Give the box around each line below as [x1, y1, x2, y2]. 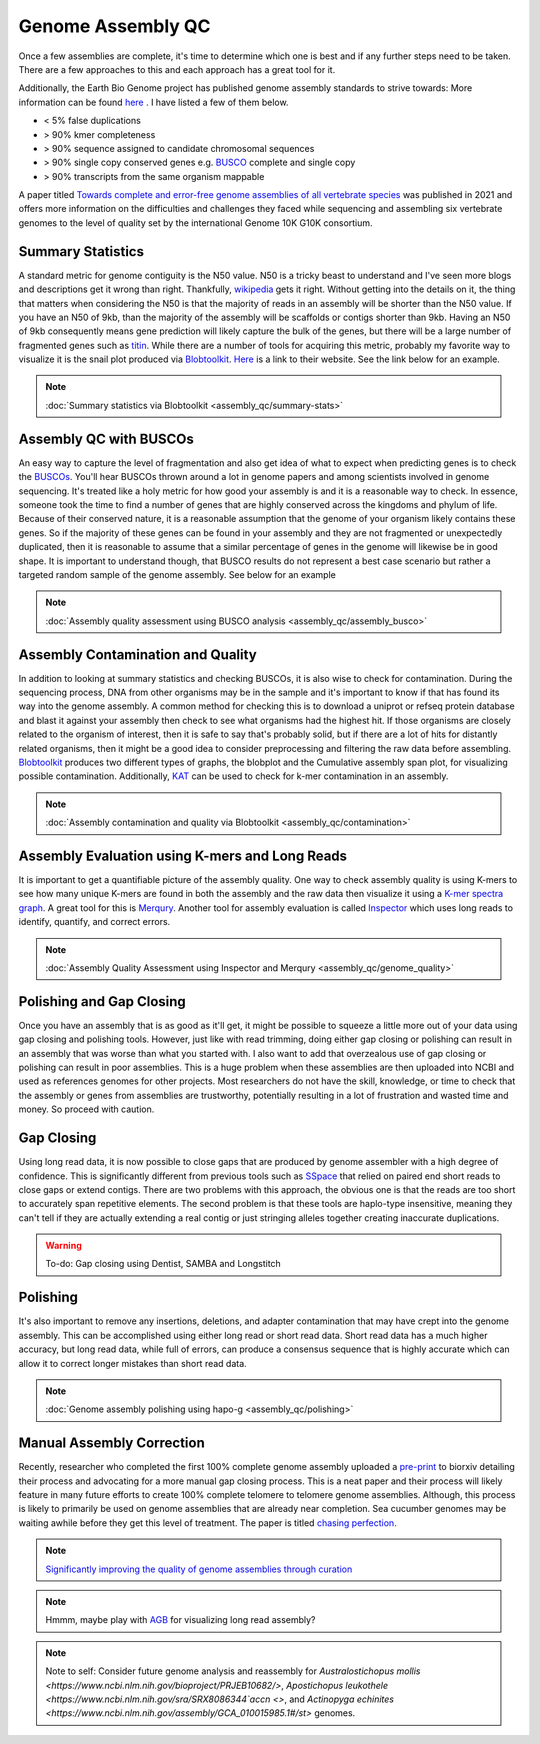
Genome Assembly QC [18, 15, 211, 37]
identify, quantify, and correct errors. [18, 916, 171, 928]
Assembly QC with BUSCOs [18, 430, 195, 447]
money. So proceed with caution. [18, 1103, 155, 1115]
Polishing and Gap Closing [18, 993, 187, 1010]
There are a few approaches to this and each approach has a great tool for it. [18, 63, 336, 75]
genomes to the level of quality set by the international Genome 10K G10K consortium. [18, 216, 374, 229]
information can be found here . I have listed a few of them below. [18, 96, 289, 108]
